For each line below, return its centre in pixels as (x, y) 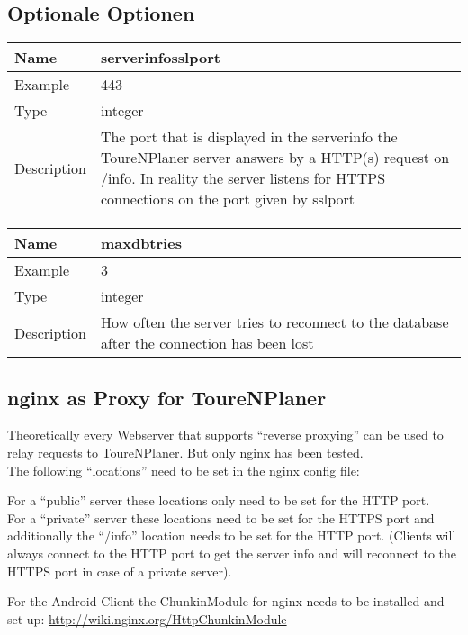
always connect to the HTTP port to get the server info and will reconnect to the (232, 553)
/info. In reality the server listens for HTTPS (243, 178)
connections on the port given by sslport (228, 199)
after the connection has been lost (207, 343)
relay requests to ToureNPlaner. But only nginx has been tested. (185, 452)
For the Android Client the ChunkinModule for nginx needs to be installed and (226, 601)
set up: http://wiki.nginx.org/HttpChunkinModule (147, 618)
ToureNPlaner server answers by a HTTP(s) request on (275, 158)
